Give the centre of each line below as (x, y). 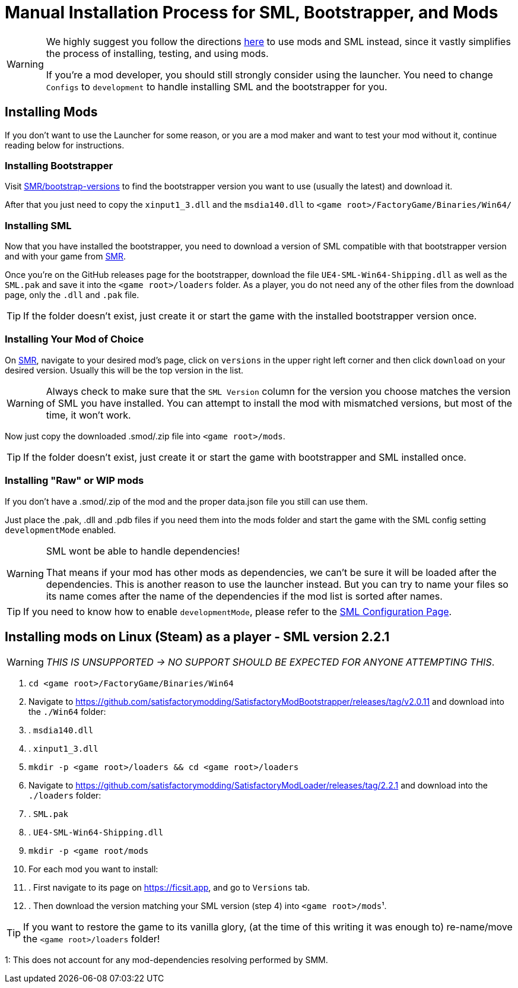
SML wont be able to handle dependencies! (143, 551)
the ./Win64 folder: (67, 712)
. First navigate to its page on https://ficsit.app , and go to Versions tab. (169, 888)
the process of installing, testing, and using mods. (157, 53)
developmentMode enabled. (61, 530)
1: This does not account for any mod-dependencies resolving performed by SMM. (166, 960)
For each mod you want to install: (93, 869)
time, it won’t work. (88, 415)
